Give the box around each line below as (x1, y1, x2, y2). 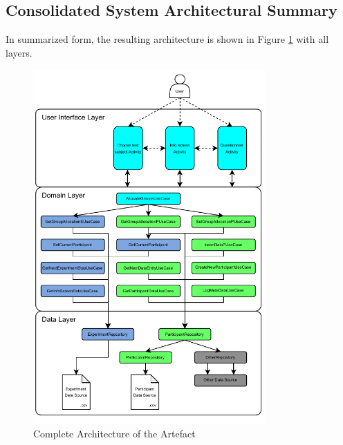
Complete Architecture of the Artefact (33, 426, 196, 441)
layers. (6, 45, 33, 59)
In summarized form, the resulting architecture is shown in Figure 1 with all (6, 32, 329, 46)
